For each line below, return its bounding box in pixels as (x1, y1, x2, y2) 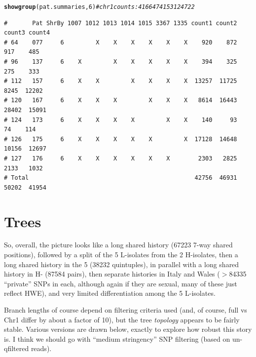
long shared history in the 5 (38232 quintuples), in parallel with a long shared (4, 259, 239, 269)
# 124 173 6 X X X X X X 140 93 (4, 116, 237, 123)
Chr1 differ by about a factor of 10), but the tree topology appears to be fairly (4, 314, 240, 324)
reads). (31, 343, 52, 354)
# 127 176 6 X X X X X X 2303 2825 (4, 155, 237, 162)
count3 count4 (4, 29, 50, 37)
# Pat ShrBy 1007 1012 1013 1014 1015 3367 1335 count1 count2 (4, 19, 237, 27)
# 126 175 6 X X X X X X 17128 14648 (4, 135, 237, 143)
